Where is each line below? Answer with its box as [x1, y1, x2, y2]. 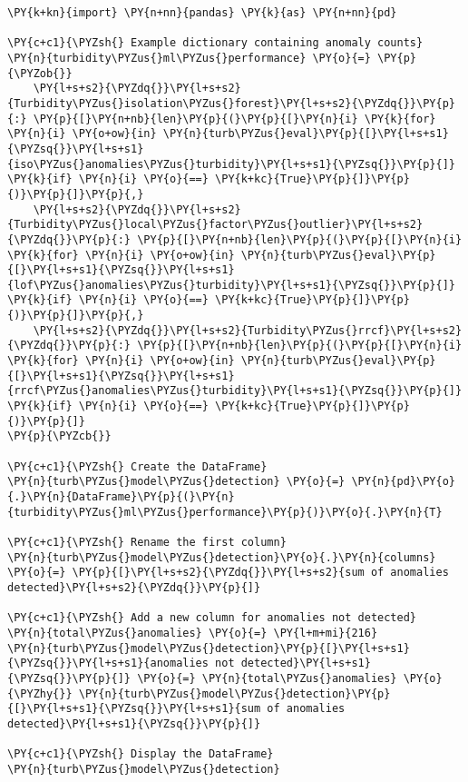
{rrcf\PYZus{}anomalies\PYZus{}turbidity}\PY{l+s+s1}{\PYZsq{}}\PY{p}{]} [7, 384, 463, 398]
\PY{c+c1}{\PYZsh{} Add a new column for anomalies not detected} [7, 611, 417, 625]
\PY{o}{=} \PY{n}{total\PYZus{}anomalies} [137, 671, 397, 685]
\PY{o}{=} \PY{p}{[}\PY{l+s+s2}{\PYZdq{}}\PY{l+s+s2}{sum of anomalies [7, 566, 449, 579]
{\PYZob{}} [7, 66, 73, 80]
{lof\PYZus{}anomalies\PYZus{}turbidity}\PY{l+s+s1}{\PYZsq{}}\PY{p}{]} [7, 278, 455, 292]
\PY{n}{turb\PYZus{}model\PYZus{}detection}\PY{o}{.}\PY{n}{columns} [7, 550, 436, 564]
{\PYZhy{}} [7, 687, 73, 700]
